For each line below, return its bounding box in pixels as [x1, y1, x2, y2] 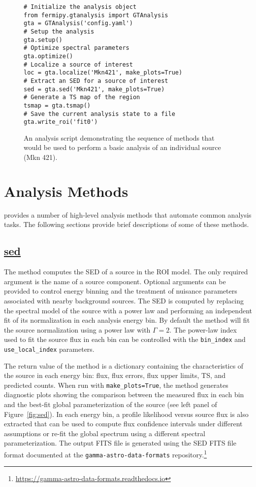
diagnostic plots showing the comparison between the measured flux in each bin [4, 389, 244, 400]
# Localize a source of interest [24, 61, 133, 68]
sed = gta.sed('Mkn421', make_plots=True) [24, 85, 165, 93]
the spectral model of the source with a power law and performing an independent [4, 305, 252, 315]
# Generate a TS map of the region [24, 94, 140, 101]
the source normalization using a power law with [4, 324, 151, 335]
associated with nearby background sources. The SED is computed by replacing [4, 295, 244, 305]
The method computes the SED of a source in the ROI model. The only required [4, 266, 248, 277]
